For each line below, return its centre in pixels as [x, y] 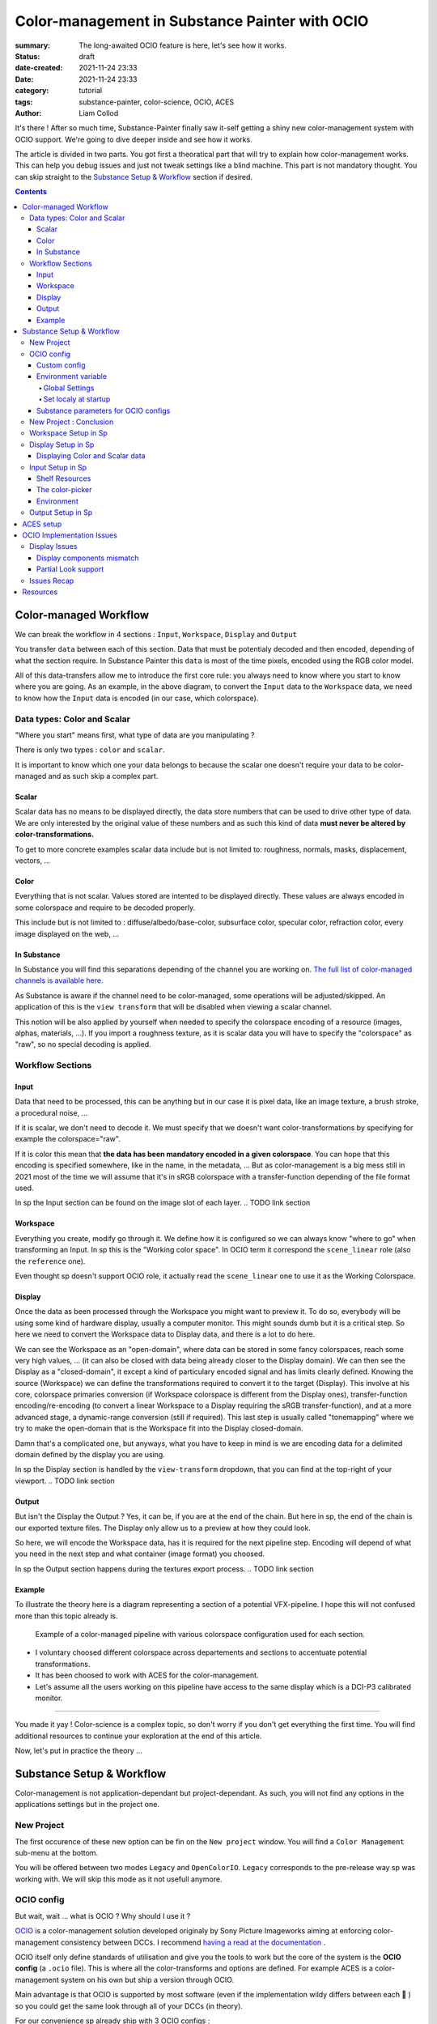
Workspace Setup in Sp [69, 433]
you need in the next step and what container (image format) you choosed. [140, 1554]
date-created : [39, 68]
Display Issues [53, 546]
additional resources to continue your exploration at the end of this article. [138, 1736]
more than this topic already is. [66, 1616]
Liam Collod [99, 113]
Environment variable [72, 376]
